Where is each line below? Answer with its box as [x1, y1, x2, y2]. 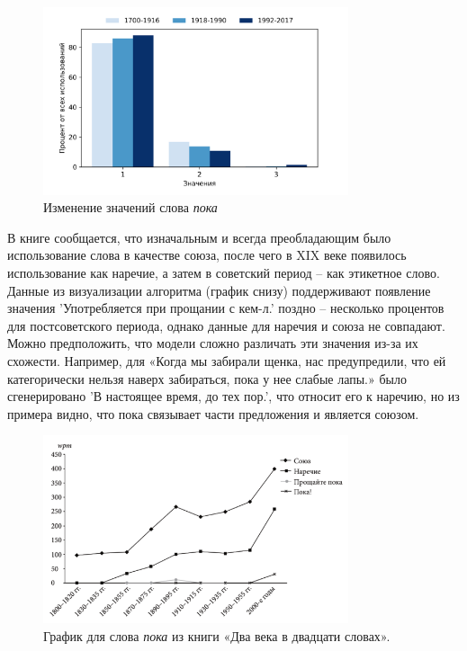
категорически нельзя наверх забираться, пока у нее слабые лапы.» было [7, 369, 407, 388]
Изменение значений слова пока [43, 198, 218, 217]
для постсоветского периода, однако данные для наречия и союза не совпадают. [7, 316, 445, 334]
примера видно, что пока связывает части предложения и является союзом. [7, 404, 419, 423]
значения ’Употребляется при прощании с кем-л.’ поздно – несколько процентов [7, 299, 445, 317]
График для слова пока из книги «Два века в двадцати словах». [43, 627, 391, 645]
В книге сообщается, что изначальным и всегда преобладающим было [7, 227, 391, 246]
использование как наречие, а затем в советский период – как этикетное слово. [7, 263, 440, 282]
